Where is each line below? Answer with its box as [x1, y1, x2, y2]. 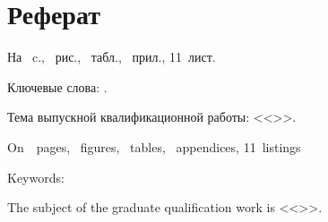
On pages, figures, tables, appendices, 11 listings [7, 137, 301, 156]
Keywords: [7, 167, 65, 186]
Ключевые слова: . [7, 77, 108, 96]
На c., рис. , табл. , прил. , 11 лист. [7, 47, 216, 66]
